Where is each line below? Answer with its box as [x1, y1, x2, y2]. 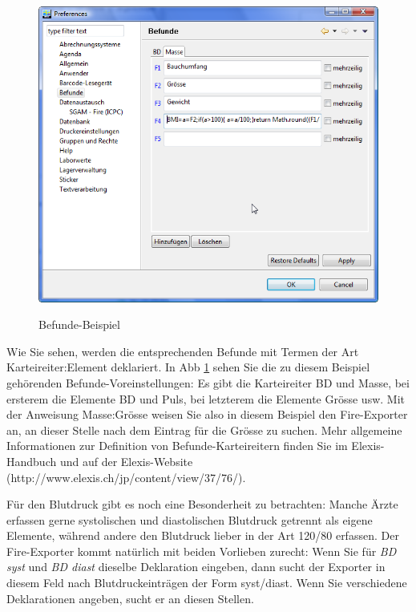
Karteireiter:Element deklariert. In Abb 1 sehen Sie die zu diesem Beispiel [6, 359, 370, 375]
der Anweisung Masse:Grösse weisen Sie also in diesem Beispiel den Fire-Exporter [6, 406, 408, 423]
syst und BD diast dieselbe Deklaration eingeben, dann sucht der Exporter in [6, 558, 386, 575]
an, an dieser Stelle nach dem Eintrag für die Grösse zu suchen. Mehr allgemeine [6, 421, 402, 438]
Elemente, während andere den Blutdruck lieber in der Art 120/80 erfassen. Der [6, 527, 399, 544]
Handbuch [6, 452, 57, 469]
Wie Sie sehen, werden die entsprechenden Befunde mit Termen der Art [6, 342, 359, 359]
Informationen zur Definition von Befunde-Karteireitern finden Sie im [6, 437, 348, 454]
